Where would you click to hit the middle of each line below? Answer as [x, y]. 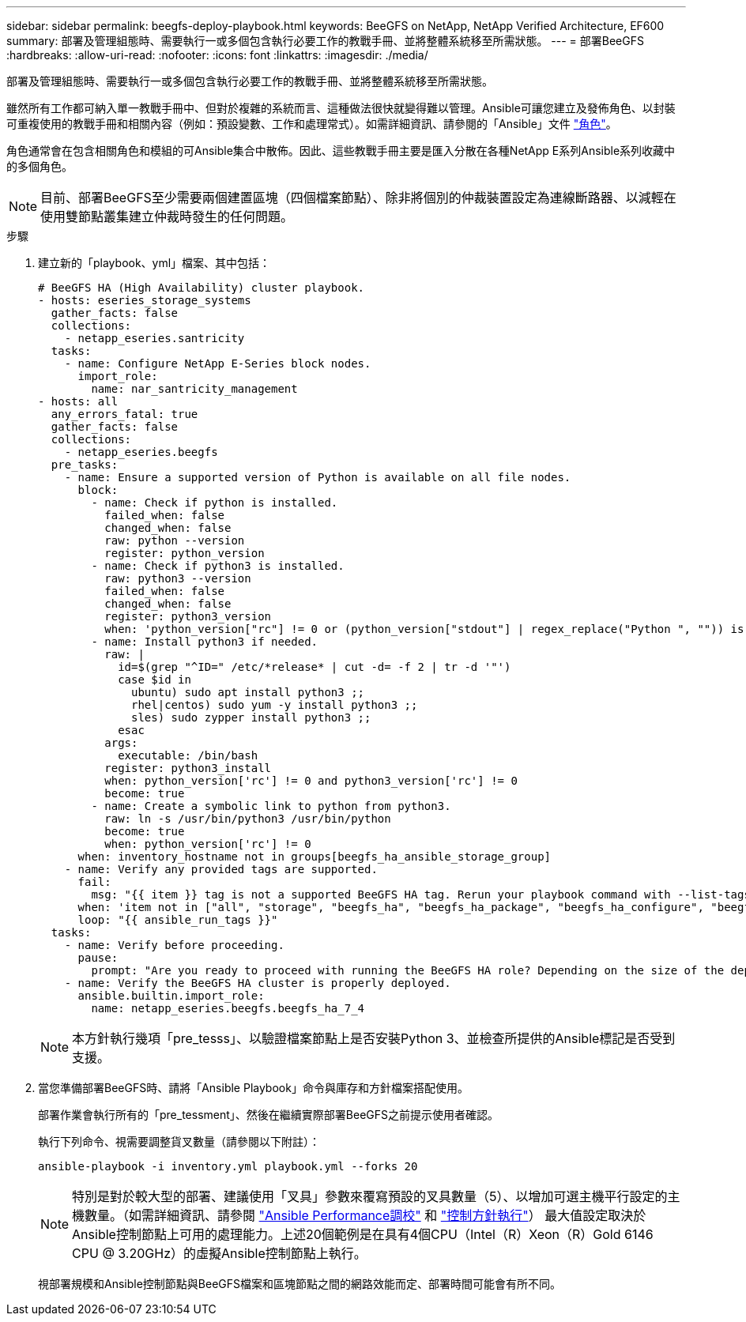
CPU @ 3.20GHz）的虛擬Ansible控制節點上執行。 [219, 1253]
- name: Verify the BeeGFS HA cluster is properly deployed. [258, 983]
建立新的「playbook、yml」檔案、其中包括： [154, 263]
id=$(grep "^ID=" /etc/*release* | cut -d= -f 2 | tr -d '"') [315, 667]
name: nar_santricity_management [194, 389]
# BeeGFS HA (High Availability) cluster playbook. [202, 288]
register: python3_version [188, 616]
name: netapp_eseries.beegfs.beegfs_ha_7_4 [228, 1008]
